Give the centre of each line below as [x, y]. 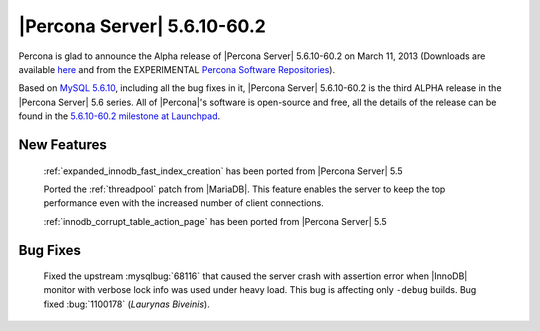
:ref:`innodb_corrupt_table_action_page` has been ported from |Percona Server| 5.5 [215, 221]
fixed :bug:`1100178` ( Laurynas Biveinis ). [126, 304]
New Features [62, 144]
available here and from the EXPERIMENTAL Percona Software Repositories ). [176, 69]
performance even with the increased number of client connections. [183, 203]
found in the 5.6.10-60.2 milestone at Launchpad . [119, 116]
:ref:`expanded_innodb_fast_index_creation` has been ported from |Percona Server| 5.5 [223, 171]
